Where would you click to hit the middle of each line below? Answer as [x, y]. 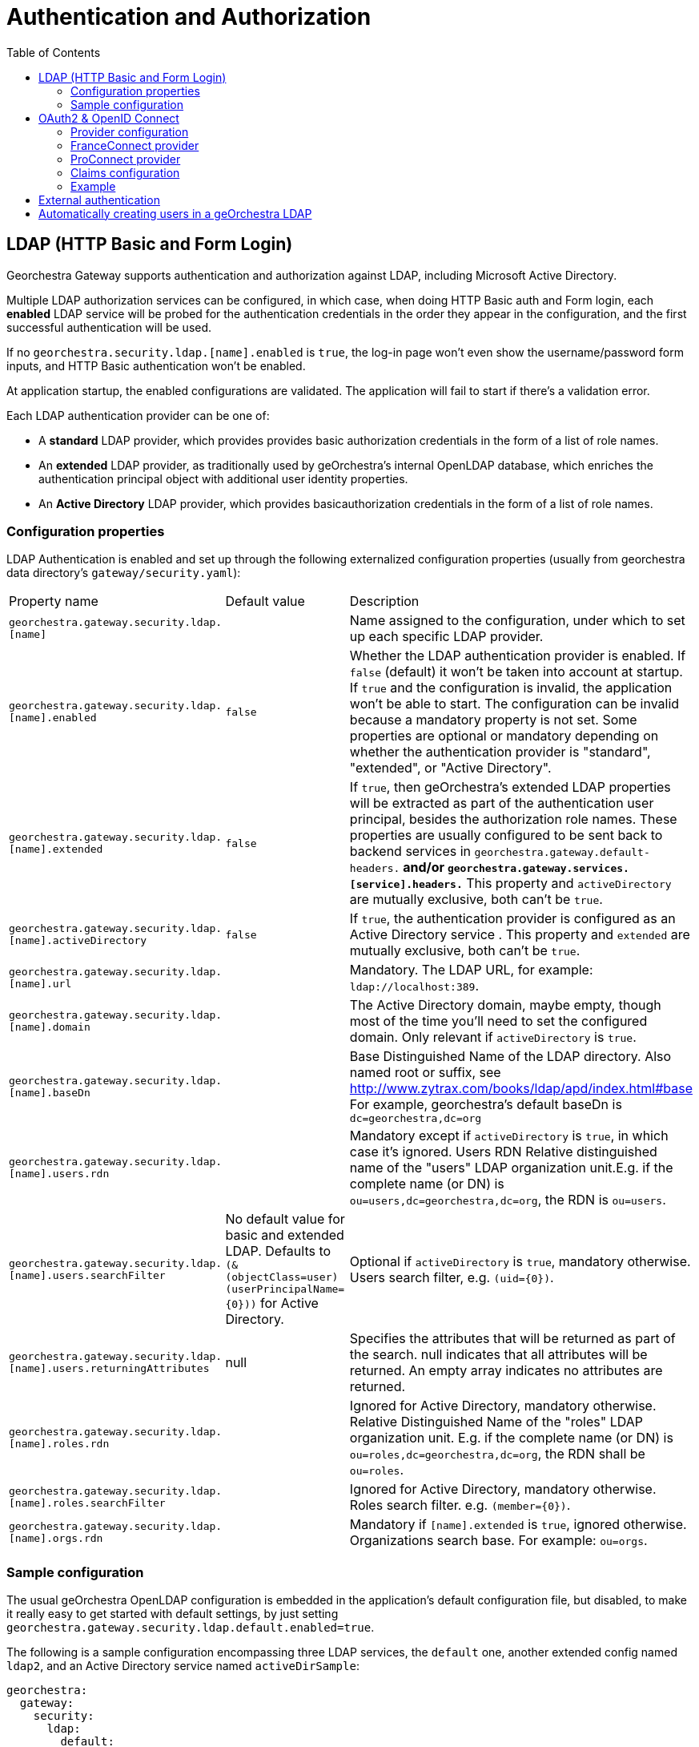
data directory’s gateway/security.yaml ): [124, 573]
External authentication [99, 200]
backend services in [410, 851]
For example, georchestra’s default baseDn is [486, 1105]
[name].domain [50, 1027]
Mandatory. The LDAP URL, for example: [471, 970]
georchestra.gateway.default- [562, 853]
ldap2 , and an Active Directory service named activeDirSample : [183, 1666]
